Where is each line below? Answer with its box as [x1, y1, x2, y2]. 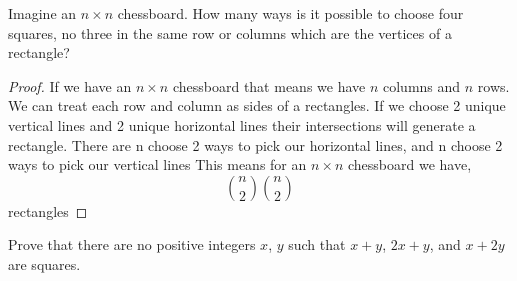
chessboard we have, [347, 154, 472, 175]
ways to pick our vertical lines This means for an [8, 154, 307, 175]
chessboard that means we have [172, 75, 366, 96]
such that [288, 234, 346, 255]
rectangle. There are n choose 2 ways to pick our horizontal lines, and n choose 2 [8, 134, 503, 155]
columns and [382, 75, 461, 96]
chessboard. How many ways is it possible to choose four [117, 3, 464, 23]
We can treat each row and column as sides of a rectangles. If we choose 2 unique [8, 95, 506, 116]
